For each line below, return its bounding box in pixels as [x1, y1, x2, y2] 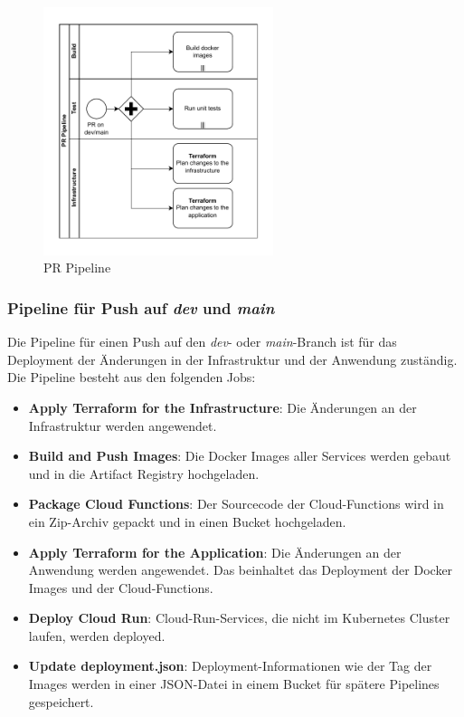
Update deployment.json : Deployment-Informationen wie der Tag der [28, 656, 432, 675]
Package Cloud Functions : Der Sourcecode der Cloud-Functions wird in [28, 494, 444, 513]
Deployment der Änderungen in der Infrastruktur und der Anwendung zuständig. [7, 349, 458, 368]
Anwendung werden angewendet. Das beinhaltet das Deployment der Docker [28, 560, 453, 579]
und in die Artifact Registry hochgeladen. [28, 464, 260, 483]
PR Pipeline [43, 258, 111, 277]
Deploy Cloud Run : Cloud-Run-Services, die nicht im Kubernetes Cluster [28, 608, 450, 627]
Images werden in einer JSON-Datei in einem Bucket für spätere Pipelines [28, 674, 440, 693]
